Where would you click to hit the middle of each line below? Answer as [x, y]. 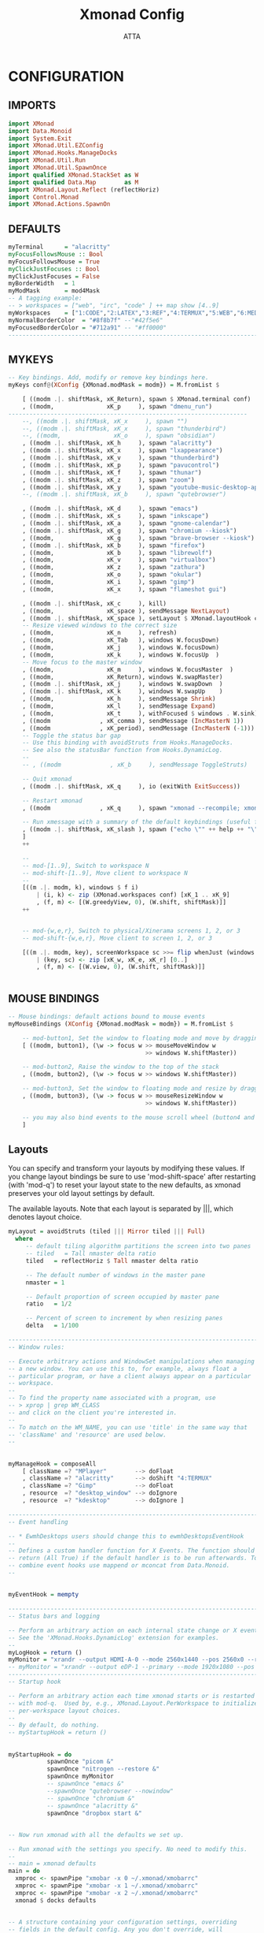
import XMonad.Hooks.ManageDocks [63, 153]
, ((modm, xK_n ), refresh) [100, 633]
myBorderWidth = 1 [42, 284]
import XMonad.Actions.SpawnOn [59, 204]
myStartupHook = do [40, 1754]
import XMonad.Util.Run [47, 160]
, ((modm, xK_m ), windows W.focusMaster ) [128, 669]
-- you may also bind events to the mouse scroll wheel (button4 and [139, 1117]
